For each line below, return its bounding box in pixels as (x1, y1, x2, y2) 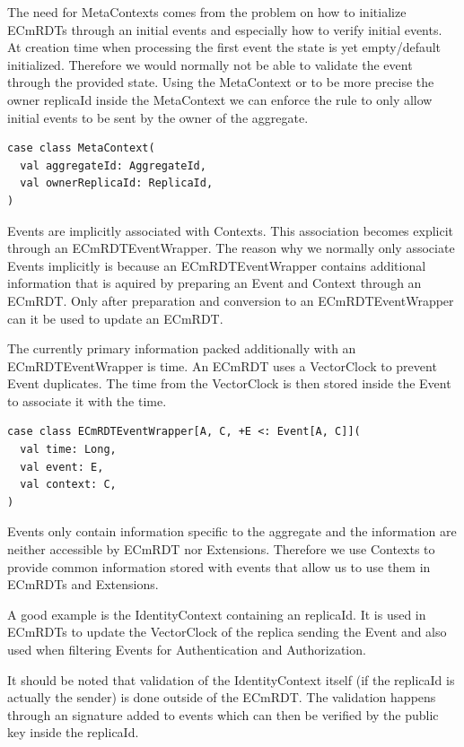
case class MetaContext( (7, 142, 155, 155)
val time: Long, (20, 443, 117, 456)
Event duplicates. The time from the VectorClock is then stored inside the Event (7, 374, 451, 393)
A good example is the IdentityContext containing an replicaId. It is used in (7, 604, 426, 623)
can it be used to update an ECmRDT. (7, 308, 223, 327)
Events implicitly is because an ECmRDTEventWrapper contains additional (7, 256, 426, 274)
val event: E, (20, 460, 104, 473)
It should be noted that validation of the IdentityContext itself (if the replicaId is (7, 670, 455, 689)
